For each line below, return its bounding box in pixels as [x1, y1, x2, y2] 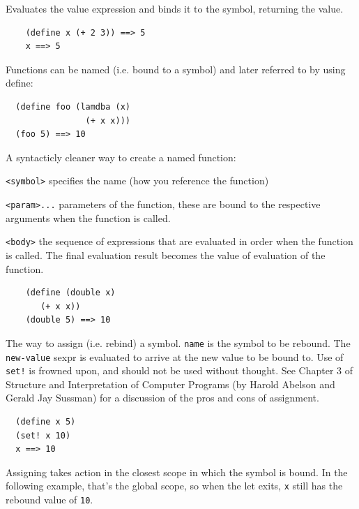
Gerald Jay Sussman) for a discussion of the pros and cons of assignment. [6, 390, 319, 405]
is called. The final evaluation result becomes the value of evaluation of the [6, 247, 326, 262]
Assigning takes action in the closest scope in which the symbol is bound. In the [6, 464, 348, 479]
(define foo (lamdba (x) [15, 101, 130, 112]
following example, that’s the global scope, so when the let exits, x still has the [6, 478, 343, 493]
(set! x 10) [15, 430, 71, 441]
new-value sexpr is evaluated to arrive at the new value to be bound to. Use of [6, 349, 344, 364]
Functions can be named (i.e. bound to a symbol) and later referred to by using [6, 61, 346, 76]
